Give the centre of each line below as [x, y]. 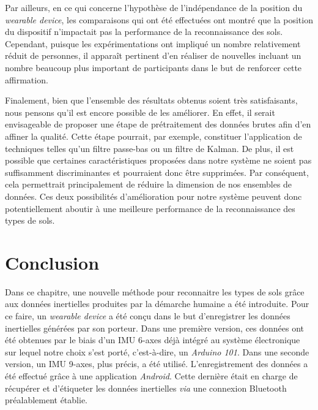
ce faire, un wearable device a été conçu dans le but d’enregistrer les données [148, 316]
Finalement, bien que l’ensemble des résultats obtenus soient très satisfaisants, [151, 100]
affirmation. [27, 79]
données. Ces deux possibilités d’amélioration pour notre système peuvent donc [153, 196]
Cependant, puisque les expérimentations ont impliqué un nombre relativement [153, 43]
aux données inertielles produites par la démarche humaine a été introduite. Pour [157, 304]
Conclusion [52, 262]
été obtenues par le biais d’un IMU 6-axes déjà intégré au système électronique [153, 340]
